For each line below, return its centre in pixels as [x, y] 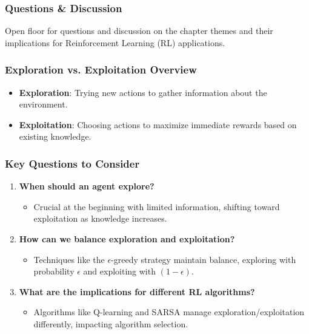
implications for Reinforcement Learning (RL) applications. [115, 42]
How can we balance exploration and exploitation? [127, 239]
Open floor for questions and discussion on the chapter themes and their [139, 31]
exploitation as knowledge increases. [100, 218]
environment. [43, 104]
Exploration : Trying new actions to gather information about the [143, 92]
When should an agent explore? [87, 186]
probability [54, 271]
